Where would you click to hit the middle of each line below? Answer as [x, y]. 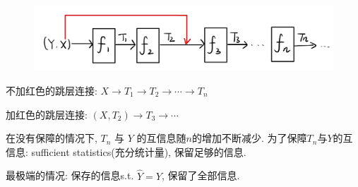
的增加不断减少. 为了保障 [249, 138]
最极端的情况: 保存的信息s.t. [70, 175]
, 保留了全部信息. [201, 175]
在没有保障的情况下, [52, 138]
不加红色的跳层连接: [52, 90]
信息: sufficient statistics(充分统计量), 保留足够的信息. [126, 151]
